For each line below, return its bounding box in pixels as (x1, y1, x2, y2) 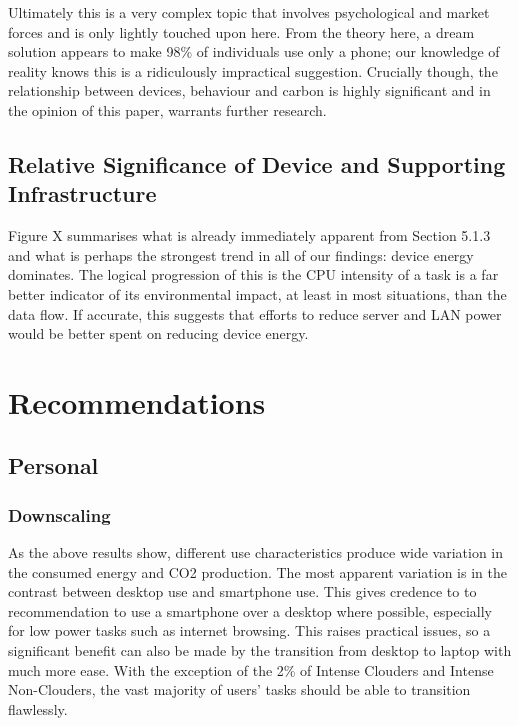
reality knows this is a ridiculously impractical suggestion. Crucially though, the (8, 60, 498, 81)
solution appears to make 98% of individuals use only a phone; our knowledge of (8, 41, 500, 62)
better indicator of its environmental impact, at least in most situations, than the (8, 283, 507, 304)
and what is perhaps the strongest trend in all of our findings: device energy (8, 244, 474, 265)
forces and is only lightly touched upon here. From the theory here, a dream (8, 21, 475, 42)
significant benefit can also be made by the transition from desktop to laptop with (8, 640, 512, 661)
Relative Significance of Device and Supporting (8, 148, 506, 179)
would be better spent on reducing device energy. (8, 323, 309, 344)
